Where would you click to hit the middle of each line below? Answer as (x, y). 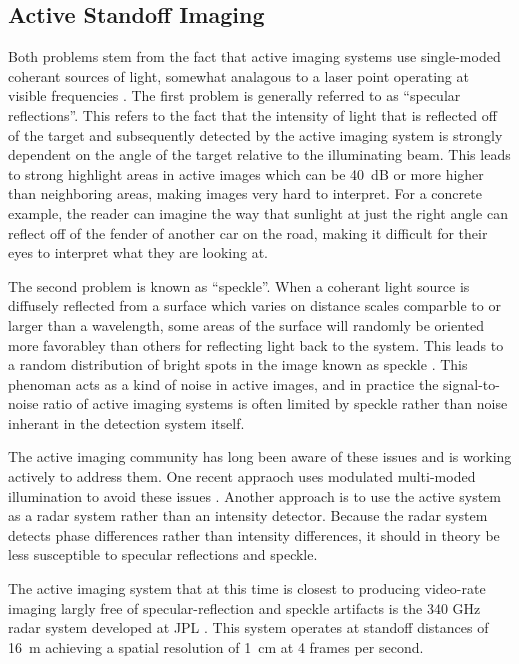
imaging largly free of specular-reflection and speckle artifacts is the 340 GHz (244, 607)
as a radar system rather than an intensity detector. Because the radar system (248, 515)
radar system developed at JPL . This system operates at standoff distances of (248, 627)
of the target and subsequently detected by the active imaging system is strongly (255, 134)
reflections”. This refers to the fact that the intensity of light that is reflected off (252, 114)
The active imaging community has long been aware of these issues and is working (260, 456)
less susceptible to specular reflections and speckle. (163, 554)
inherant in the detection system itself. (126, 422)
